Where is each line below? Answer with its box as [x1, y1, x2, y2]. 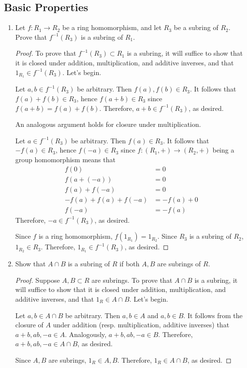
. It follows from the [183, 310, 243, 320]
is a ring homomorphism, [38, 231, 113, 241]
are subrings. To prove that [91, 275, 173, 285]
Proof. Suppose [15, 275, 60, 285]
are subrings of [157, 259, 201, 269]
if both [119, 259, 140, 269]
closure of [15, 320, 44, 330]
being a [212, 145, 234, 155]
